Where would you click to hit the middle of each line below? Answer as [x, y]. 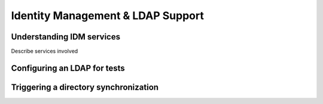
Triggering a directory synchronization [85, 87]
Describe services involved [45, 51]
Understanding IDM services [66, 37]
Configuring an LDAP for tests [68, 68]
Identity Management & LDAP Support [108, 16]
